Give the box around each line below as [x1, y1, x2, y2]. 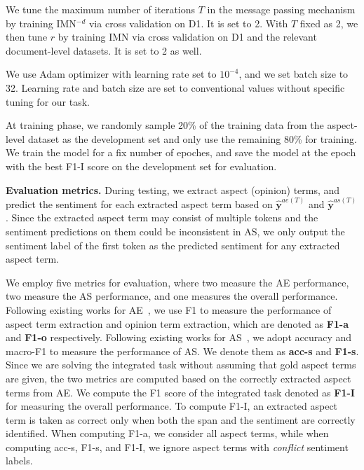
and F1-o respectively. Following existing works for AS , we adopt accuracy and [6, 330, 352, 345]
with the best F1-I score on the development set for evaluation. [6, 158, 277, 173]
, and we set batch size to [238, 67, 349, 81]
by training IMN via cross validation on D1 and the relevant [58, 29, 317, 44]
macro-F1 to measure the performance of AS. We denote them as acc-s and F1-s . [6, 343, 359, 358]
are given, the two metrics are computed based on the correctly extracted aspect [6, 371, 351, 385]
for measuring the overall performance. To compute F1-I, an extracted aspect [6, 399, 338, 413]
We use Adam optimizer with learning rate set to [6, 67, 217, 81]
